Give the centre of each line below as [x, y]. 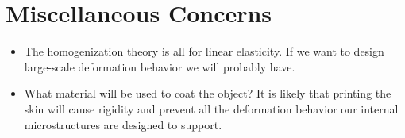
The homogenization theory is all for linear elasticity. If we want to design [204, 51]
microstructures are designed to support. [123, 124]
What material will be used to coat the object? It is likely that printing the [208, 93]
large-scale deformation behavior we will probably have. [160, 66]
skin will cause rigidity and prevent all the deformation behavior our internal [211, 108]
